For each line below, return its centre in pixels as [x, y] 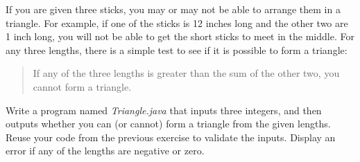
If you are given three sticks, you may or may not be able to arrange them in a [173, 9]
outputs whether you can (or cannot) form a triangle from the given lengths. [168, 124]
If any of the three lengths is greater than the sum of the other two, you [186, 73]
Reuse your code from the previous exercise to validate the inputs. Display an [171, 137]
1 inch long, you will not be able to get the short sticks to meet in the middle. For [180, 36]
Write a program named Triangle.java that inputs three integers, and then [164, 110]
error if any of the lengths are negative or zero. [105, 151]
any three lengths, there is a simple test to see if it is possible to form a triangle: [177, 49]
